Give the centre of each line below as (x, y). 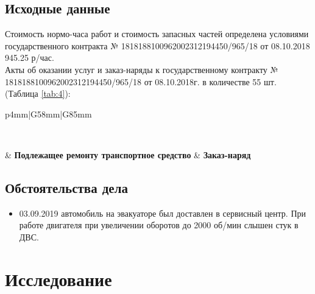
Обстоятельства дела (66, 187)
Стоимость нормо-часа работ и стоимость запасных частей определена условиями (157, 34)
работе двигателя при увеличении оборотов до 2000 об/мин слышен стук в (159, 225)
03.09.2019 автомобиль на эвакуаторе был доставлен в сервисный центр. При (163, 213)
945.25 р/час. (30, 58)
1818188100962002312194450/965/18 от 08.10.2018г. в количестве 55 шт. (141, 81)
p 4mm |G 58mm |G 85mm (48, 114)
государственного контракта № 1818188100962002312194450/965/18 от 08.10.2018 (157, 45)
